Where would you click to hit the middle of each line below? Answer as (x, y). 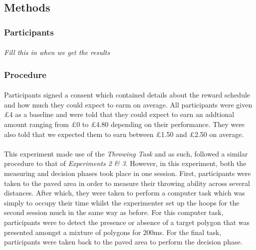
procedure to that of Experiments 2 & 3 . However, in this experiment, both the (125, 163)
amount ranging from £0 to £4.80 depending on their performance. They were (125, 124)
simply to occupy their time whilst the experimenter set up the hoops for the (122, 202)
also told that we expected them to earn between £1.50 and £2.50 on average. (124, 134)
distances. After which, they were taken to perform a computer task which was (125, 193)
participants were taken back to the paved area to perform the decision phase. (123, 242)
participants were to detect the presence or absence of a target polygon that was (127, 222)
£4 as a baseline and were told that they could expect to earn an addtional (119, 114)
